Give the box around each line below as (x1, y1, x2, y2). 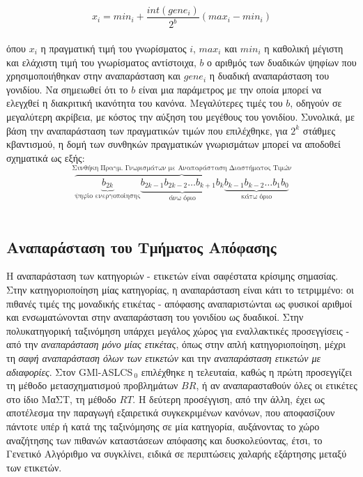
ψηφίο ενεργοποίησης (75, 192, 141, 200)
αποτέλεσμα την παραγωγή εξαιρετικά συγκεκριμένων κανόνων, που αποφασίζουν (6, 405, 335, 420)
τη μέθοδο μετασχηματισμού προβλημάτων (6, 378, 178, 393)
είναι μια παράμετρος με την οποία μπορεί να (138, 82, 322, 96)
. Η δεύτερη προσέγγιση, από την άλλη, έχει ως (132, 391, 325, 406)
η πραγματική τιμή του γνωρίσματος (40, 41, 187, 55)
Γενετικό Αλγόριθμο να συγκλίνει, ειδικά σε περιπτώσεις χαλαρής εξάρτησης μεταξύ (6, 446, 347, 461)
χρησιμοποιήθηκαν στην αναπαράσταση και (6, 68, 181, 83)
